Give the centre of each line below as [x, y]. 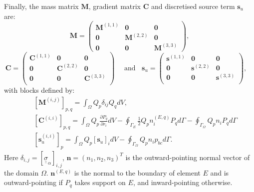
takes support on [100, 182]
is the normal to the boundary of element [137, 172]
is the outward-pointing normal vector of [188, 157]
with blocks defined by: [39, 90]
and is [220, 172]
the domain [21, 172]
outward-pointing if [33, 182]
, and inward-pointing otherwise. [183, 182]
